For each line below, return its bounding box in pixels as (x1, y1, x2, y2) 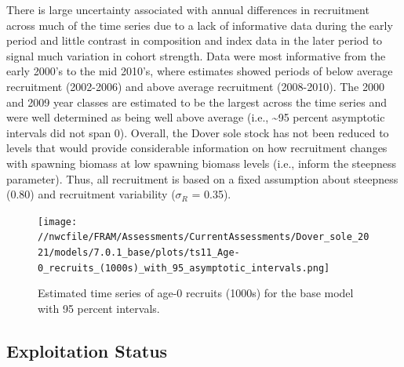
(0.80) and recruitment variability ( (6, 186, 176, 202)
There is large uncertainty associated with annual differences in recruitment (6, 2, 369, 17)
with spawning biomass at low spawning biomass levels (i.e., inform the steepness (6, 154, 396, 171)
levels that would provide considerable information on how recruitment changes (6, 140, 388, 156)
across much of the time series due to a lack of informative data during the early (6, 16, 393, 33)
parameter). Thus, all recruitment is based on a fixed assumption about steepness (6, 170, 399, 187)
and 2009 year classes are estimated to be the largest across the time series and (6, 93, 387, 110)
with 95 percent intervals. (38, 300, 160, 316)
